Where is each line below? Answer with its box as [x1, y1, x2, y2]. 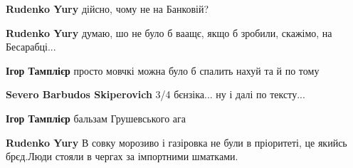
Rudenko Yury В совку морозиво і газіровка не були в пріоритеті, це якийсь [6, 135, 347, 149]
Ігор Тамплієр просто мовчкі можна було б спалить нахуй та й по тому [6, 63, 320, 78]
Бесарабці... [6, 39, 56, 54]
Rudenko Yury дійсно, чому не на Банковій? [6, 1, 209, 16]
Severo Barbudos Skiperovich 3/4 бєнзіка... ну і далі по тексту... [6, 87, 305, 102]
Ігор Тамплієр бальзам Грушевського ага [6, 110, 186, 125]
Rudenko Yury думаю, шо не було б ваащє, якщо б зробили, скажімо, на [6, 25, 332, 40]
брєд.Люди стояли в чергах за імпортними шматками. [6, 149, 238, 164]
